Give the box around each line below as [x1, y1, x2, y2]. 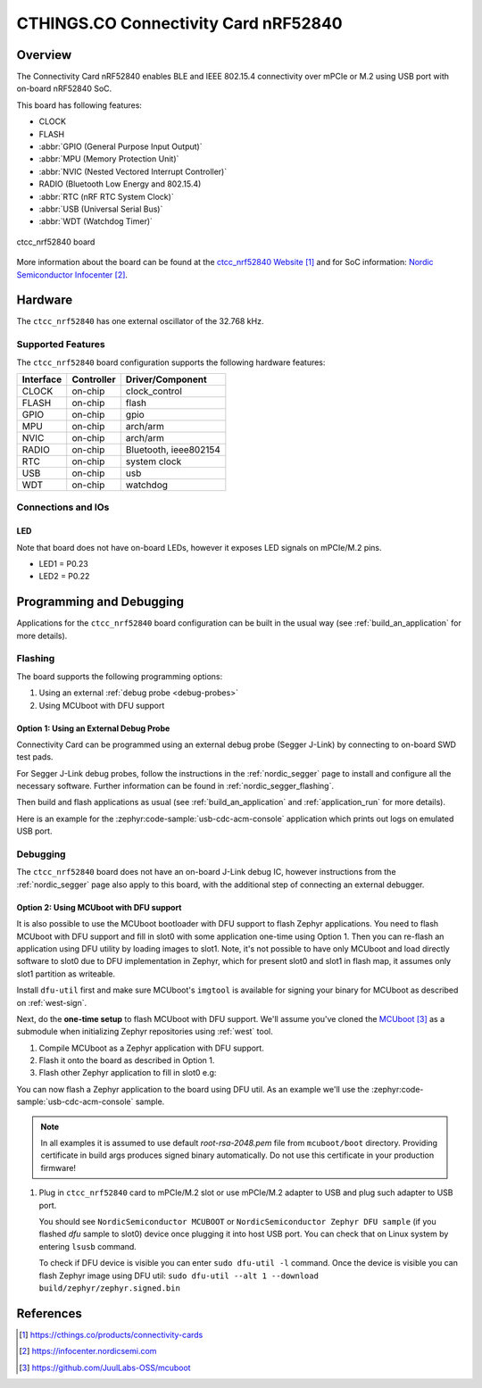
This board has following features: [16, 99, 143, 111]
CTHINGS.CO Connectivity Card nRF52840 [16, 13, 343, 33]
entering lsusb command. [38, 1241, 137, 1251]
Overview [16, 47, 72, 62]
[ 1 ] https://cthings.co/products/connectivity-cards [19, 1329, 204, 1340]
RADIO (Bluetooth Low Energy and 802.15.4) [38, 179, 202, 189]
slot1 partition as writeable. [16, 968, 116, 979]
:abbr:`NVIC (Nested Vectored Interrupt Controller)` [38, 166, 228, 177]
